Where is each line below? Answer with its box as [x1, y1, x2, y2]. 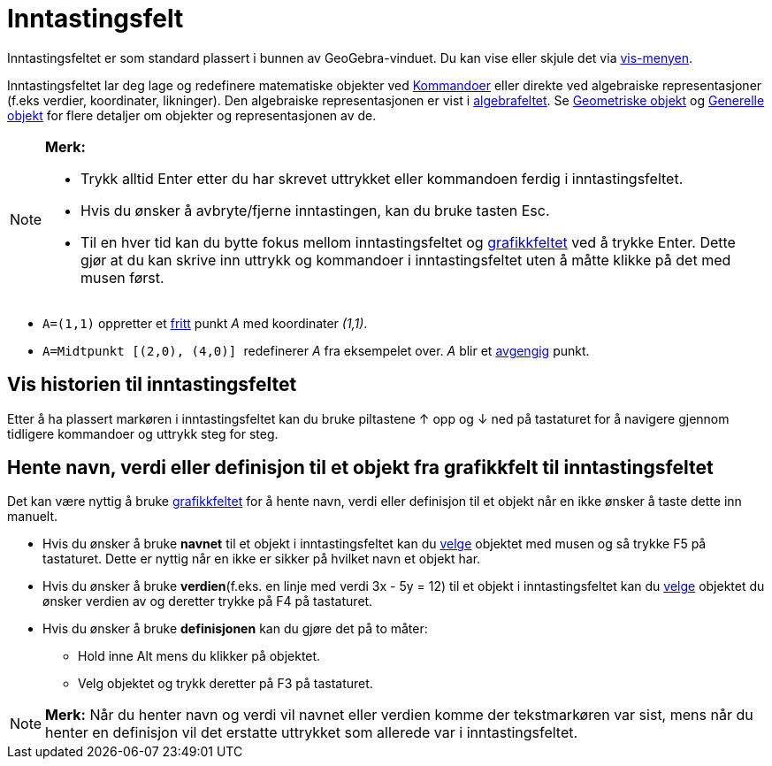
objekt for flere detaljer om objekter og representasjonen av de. [7, 107, 377, 123]
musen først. [80, 268, 164, 287]
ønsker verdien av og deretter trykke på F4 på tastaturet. [42, 594, 373, 609]
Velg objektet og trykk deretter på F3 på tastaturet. [78, 676, 373, 692]
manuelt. [7, 509, 58, 525]
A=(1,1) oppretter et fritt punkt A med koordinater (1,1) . [42, 315, 368, 331]
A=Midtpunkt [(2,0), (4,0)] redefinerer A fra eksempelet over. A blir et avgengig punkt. [42, 342, 590, 358]
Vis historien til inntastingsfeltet [7, 373, 297, 396]
